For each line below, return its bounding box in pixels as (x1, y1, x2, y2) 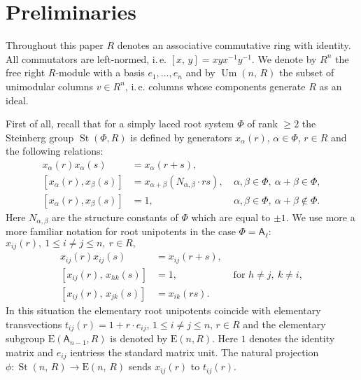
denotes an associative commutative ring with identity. (117, 38, 351, 52)
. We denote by (251, 51, 317, 66)
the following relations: (6, 143, 104, 158)
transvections (6, 316, 62, 331)
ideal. (6, 92, 29, 107)
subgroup (6, 331, 45, 346)
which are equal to (191, 209, 271, 224)
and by (185, 65, 215, 80)
